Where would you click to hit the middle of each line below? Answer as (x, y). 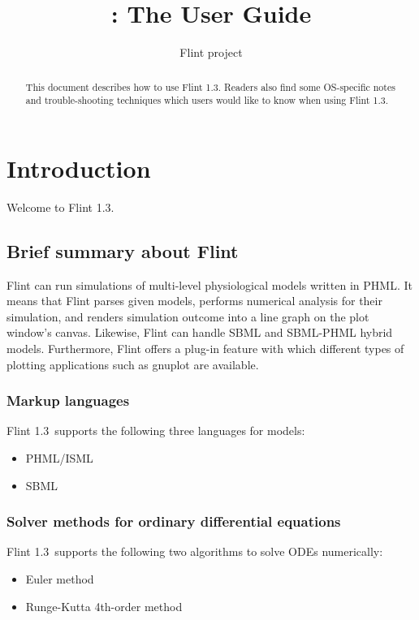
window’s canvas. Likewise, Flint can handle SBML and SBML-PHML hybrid (200, 332)
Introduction (79, 168)
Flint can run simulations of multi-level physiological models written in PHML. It (209, 284)
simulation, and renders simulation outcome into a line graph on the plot (188, 316)
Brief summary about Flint (123, 250)
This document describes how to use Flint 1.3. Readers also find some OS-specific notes (210, 86)
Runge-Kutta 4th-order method (104, 606)
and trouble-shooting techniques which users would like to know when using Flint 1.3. (207, 100)
